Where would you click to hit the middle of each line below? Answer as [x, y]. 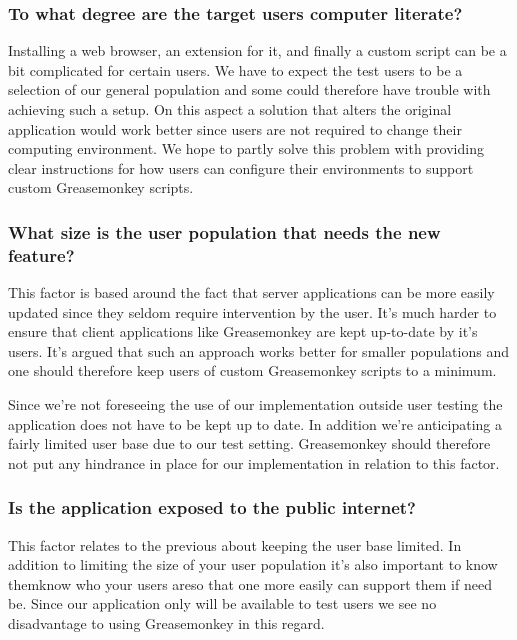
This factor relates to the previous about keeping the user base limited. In [235, 544]
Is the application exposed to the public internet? [212, 507]
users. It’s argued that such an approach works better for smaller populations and [258, 350]
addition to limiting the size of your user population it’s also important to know [253, 564]
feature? [41, 254]
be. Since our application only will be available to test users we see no [222, 603]
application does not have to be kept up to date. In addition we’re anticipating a [255, 423]
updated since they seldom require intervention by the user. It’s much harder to [252, 311]
